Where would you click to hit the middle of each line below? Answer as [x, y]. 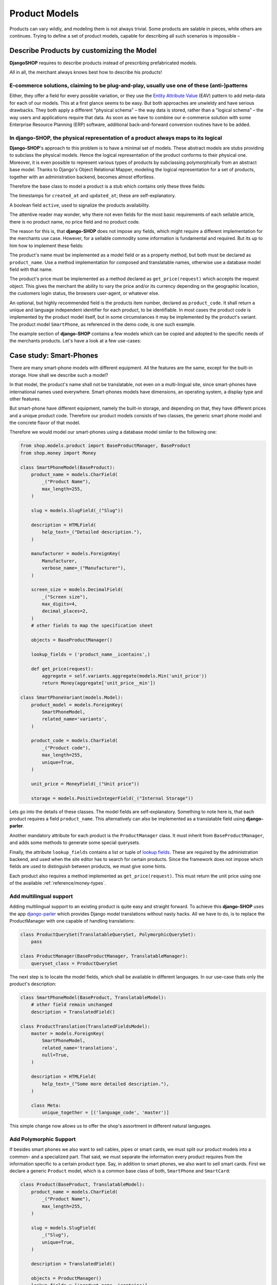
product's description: [33, 984]
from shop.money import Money [58, 453]
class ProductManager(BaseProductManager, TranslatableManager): [104, 956]
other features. [25, 399]
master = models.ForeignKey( [68, 1033]
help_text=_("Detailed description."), [92, 532]
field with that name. [31, 269]
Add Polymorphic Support [43, 1139]
